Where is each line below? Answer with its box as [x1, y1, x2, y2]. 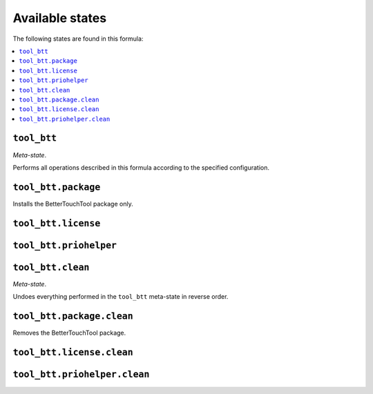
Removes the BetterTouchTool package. [12, 328, 126, 337]
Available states [12, 10, 107, 26]
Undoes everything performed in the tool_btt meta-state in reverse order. [12, 293, 229, 301]
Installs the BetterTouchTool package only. [12, 199, 134, 208]
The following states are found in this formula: [12, 35, 144, 43]
